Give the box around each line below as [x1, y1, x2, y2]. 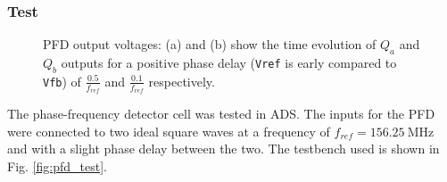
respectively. [148, 71, 215, 90]
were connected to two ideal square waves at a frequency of [7, 121, 330, 140]
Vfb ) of [43, 71, 81, 90]
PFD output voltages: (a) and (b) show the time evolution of [43, 35, 377, 54]
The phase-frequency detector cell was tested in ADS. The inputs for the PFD [7, 104, 435, 123]
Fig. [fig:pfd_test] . [7, 156, 107, 175]
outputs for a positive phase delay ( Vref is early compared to [61, 54, 397, 72]
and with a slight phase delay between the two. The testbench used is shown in [7, 139, 440, 158]
